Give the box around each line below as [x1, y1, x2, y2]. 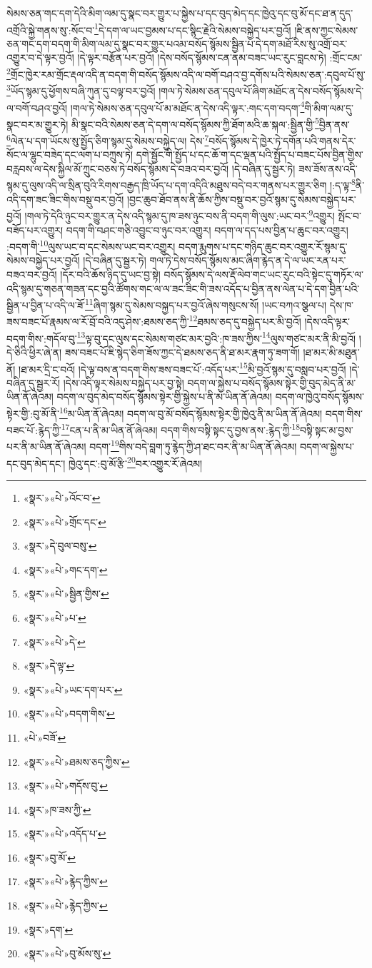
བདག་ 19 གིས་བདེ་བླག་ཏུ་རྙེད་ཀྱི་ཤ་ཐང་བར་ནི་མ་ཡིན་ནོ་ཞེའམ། [89, 437, 297, 454]
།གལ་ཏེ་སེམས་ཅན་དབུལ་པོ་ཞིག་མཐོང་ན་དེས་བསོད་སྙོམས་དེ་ [159, 83, 364, 98]
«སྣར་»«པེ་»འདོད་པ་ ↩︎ [23, 826, 106, 841]
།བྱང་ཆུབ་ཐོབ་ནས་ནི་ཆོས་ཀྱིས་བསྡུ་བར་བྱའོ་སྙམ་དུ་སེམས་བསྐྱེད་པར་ [126, 191, 356, 206]
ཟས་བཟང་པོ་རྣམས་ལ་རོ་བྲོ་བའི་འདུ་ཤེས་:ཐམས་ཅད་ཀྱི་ [6, 314, 189, 329]
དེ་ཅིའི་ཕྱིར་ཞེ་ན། [6, 344, 62, 359]
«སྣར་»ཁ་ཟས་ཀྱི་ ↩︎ [23, 802, 91, 817]
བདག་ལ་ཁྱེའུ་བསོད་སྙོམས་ [275, 389, 364, 404]
